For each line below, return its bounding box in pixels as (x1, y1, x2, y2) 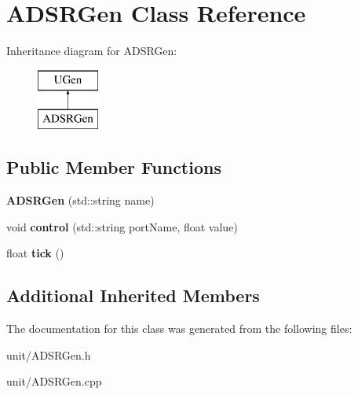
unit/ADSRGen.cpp (6, 373, 102, 389)
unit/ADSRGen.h (6, 346, 91, 363)
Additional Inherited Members (6, 283, 260, 308)
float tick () (6, 245, 64, 261)
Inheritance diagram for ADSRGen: (6, 42, 177, 59)
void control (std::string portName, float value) (6, 218, 238, 234)
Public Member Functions (6, 155, 221, 179)
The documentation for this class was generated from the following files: (6, 320, 353, 337)
